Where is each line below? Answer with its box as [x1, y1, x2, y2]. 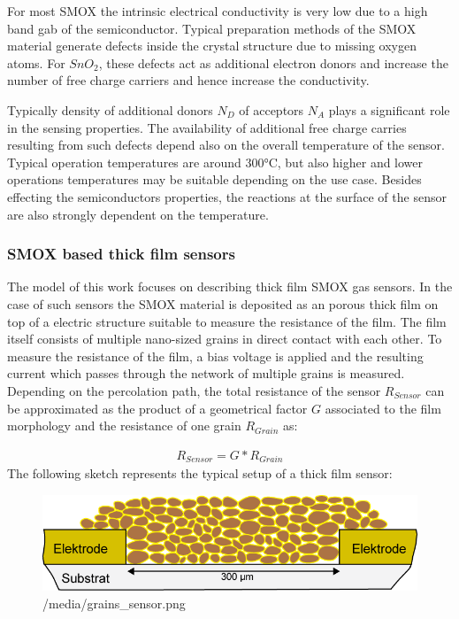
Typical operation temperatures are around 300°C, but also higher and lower [7, 152, 424, 171]
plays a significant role [328, 100, 450, 119]
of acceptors [239, 100, 304, 119]
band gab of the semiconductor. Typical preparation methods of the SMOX [7, 19, 417, 37]
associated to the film [325, 398, 441, 417]
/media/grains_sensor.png [42, 593, 186, 612]
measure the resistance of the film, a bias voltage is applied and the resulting [7, 346, 424, 365]
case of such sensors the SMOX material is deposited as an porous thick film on [7, 294, 439, 313]
